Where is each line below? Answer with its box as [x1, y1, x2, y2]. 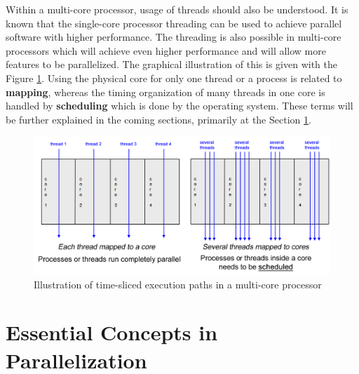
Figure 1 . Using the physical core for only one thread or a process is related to [6, 70, 342, 85]
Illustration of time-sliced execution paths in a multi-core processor [34, 276, 322, 291]
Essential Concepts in [6, 318, 218, 347]
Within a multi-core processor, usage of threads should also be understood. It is [6, 2, 348, 16]
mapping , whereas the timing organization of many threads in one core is [6, 84, 325, 99]
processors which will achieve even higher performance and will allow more [6, 43, 326, 58]
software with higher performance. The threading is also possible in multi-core [6, 29, 341, 44]
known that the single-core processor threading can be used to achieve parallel [6, 15, 342, 30]
